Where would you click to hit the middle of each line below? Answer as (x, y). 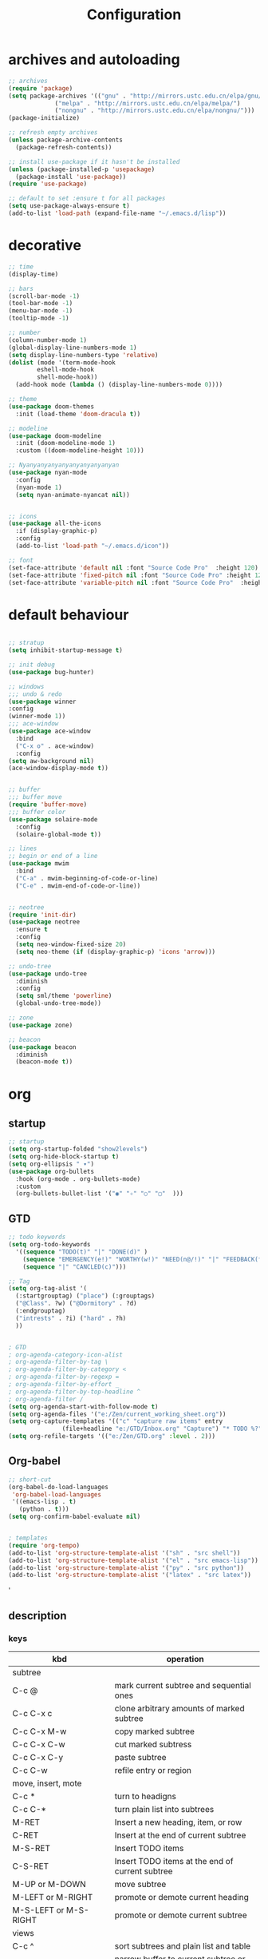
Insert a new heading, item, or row (178, 1822)
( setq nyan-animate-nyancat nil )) (73, 495)
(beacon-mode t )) (44, 1062)
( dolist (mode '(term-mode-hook (62, 362)
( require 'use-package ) (48, 184)
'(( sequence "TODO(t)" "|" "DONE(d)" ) (82, 1252)
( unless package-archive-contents (66, 140)
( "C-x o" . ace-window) (55, 746)
